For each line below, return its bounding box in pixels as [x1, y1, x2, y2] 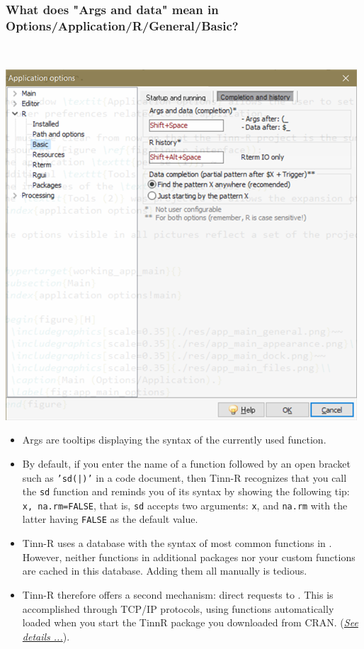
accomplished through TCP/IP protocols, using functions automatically [22, 601, 334, 616]
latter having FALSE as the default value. [22, 512, 198, 526]
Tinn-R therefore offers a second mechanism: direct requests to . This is [22, 587, 334, 602]
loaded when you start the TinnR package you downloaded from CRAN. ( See [22, 615, 358, 630]
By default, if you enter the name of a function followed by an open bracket [22, 456, 351, 470]
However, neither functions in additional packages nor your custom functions [22, 549, 356, 564]
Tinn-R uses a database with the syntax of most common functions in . [22, 536, 332, 551]
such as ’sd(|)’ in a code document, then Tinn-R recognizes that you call [22, 470, 347, 485]
